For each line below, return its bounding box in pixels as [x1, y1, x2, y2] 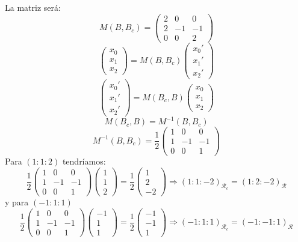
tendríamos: [62, 155, 106, 168]
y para [5, 196, 29, 208]
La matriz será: [5, 1, 61, 13]
